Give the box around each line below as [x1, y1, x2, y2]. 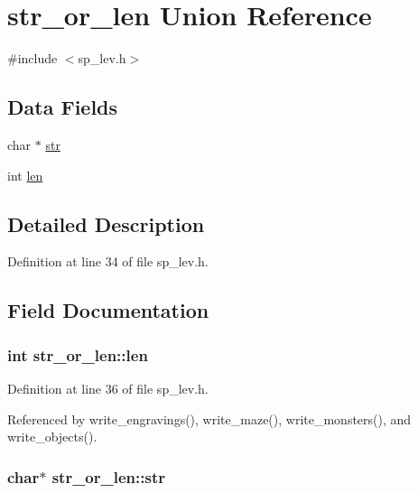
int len [7, 165, 43, 184]
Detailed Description [7, 209, 205, 237]
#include [7, 49, 58, 68]
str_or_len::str [51, 465, 165, 488]
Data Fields [7, 93, 118, 121]
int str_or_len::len [7, 343, 148, 366]
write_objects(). [7, 427, 98, 446]
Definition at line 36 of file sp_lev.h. [7, 378, 209, 397]
